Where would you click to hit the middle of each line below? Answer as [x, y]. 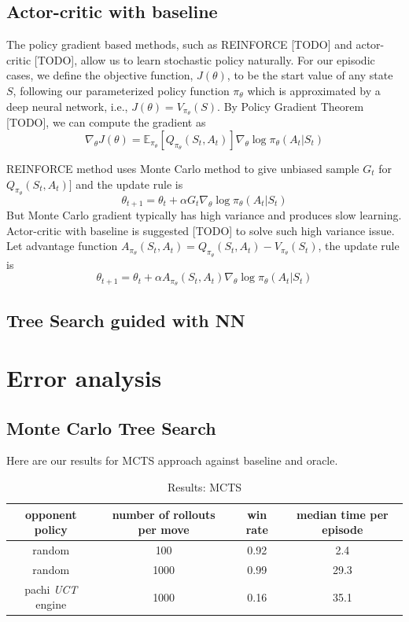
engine [51, 604]
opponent [51, 514]
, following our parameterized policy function [121, 90]
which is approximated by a [314, 90]
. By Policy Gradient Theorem [291, 106]
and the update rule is [129, 184]
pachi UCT [51, 589]
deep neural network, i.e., [67, 106]
